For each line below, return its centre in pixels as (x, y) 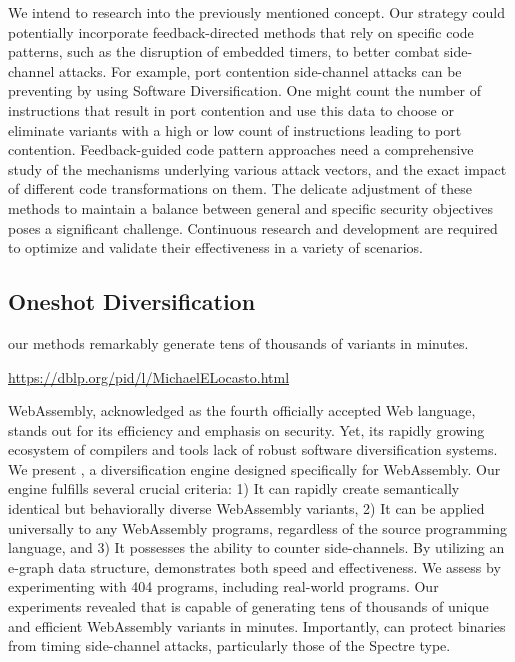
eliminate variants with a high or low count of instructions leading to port (235, 129)
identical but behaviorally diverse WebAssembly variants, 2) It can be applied (246, 508)
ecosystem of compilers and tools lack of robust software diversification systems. (253, 449)
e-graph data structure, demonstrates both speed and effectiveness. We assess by (254, 566)
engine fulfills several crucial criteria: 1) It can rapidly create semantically (234, 488)
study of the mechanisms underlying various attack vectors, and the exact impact (257, 168)
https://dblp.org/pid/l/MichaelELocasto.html (149, 376)
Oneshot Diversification (132, 301)
